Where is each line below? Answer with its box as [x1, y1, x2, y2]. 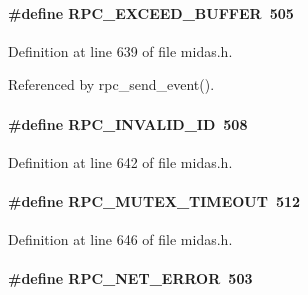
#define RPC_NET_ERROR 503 [8, 268, 253, 289]
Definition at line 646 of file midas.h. [8, 229, 233, 250]
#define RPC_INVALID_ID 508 [8, 113, 248, 134]
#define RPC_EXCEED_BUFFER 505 [8, 2, 294, 23]
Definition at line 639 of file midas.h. [8, 40, 233, 61]
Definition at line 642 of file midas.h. [8, 151, 233, 172]
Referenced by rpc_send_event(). [8, 74, 215, 95]
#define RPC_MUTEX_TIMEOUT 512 [8, 190, 301, 211]
